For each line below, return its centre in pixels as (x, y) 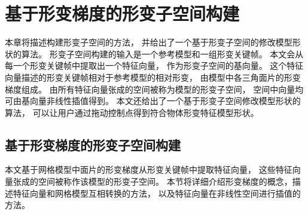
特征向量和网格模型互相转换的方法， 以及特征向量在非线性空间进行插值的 (157, 193)
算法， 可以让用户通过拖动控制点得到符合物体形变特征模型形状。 (132, 112)
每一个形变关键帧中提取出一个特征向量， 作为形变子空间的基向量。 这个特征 (154, 65)
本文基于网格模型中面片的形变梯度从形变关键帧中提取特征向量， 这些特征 (149, 169)
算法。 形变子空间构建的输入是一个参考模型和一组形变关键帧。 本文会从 (162, 53)
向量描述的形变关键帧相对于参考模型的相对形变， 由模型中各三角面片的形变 (153, 77)
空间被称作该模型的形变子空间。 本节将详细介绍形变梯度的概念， (165, 181)
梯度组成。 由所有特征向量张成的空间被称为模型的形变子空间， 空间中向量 (150, 89)
